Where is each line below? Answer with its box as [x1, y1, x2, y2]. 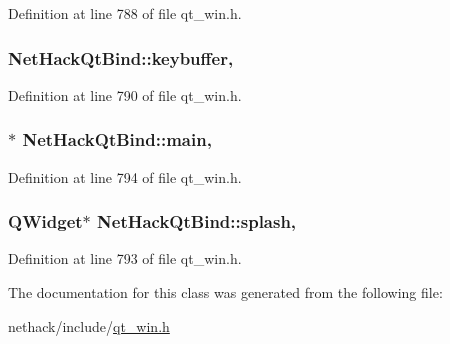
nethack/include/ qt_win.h [8, 315, 170, 336]
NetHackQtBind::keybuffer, [8, 45, 234, 70]
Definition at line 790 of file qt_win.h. [8, 84, 242, 105]
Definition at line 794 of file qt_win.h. [8, 166, 242, 187]
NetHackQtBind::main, [22, 127, 212, 152]
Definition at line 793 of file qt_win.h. [8, 248, 242, 269]
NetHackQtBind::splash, [97, 209, 297, 234]
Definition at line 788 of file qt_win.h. [8, 3, 242, 23]
